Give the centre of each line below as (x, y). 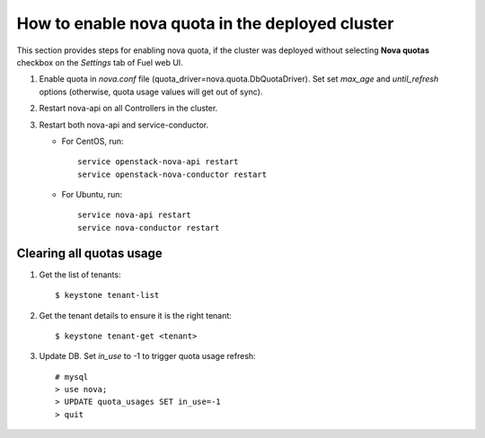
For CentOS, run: (93, 141)
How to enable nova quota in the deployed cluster (205, 23)
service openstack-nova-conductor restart (172, 174)
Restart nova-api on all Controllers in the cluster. (128, 109)
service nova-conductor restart (149, 228)
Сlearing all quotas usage (90, 253)
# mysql (72, 377)
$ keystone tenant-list (107, 295)
